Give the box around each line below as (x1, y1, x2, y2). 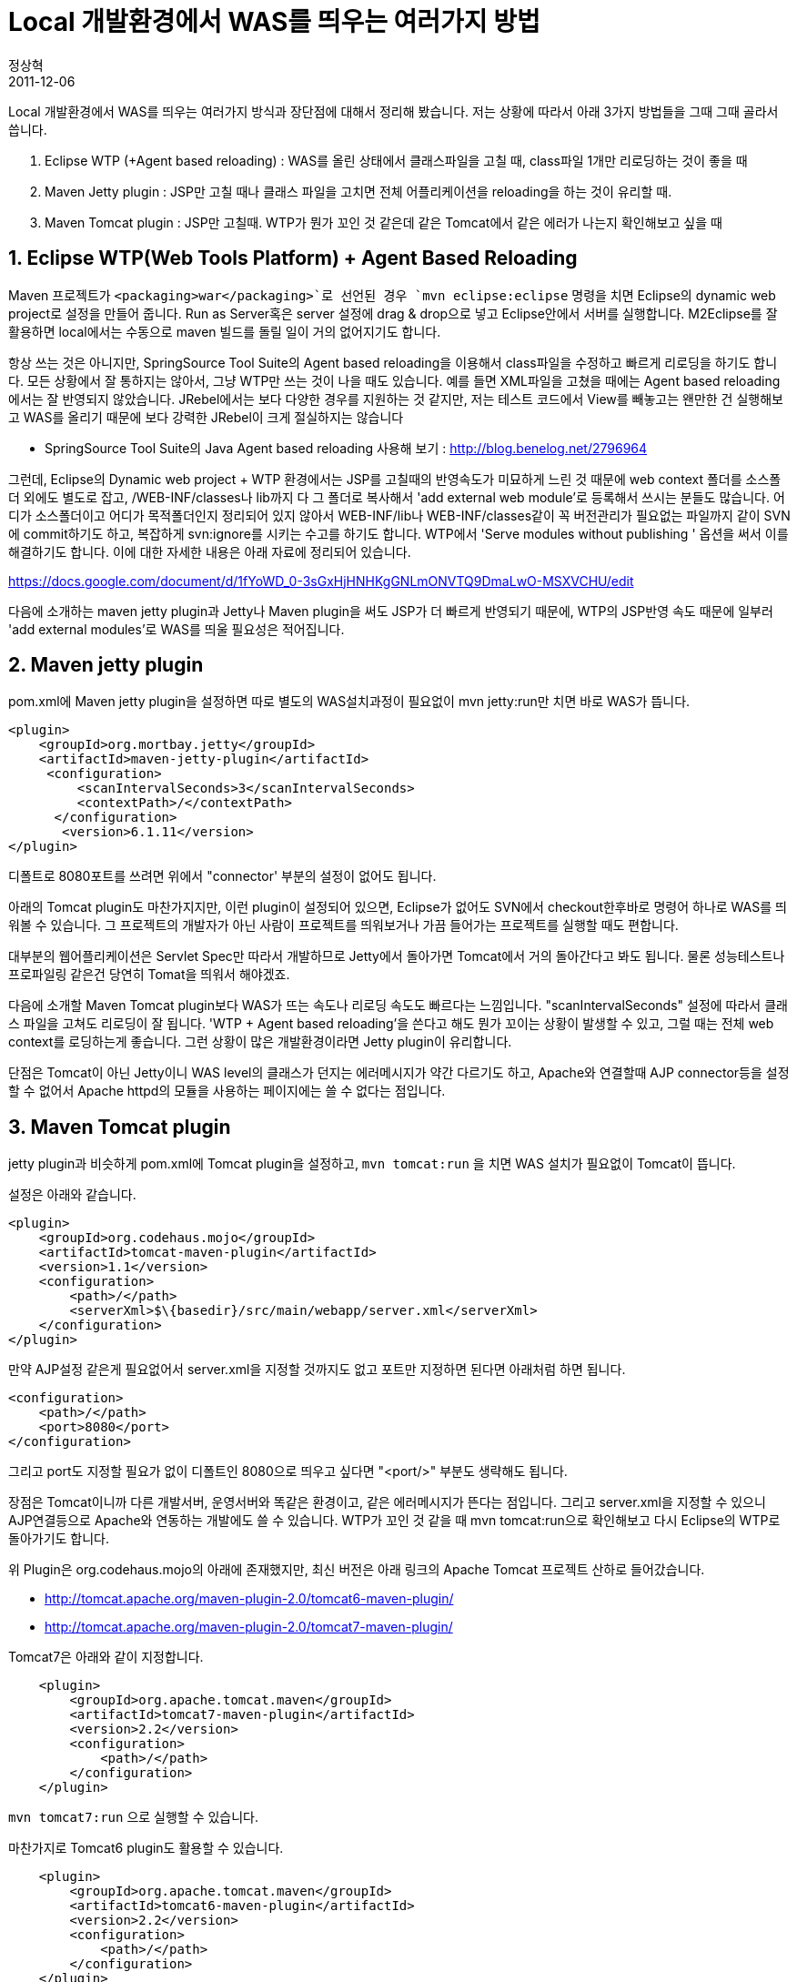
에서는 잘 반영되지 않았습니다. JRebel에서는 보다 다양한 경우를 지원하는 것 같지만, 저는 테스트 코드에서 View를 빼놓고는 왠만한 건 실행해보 (8, 390, 783, 407)
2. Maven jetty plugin (8, 653, 204, 677)
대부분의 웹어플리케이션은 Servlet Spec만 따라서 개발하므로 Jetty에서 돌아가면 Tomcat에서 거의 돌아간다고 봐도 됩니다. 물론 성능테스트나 (8, 948, 785, 965)
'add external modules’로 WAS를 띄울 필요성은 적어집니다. (8, 621, 345, 637)
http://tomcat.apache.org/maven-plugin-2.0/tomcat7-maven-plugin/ (45, 1619, 453, 1635)
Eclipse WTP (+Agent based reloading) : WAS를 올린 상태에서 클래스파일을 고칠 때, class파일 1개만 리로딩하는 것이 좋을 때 (45, 152, 748, 168)
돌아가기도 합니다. (8, 1531, 110, 1547)
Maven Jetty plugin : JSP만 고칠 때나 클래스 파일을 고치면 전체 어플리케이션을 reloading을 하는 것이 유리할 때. (45, 183, 672, 199)
